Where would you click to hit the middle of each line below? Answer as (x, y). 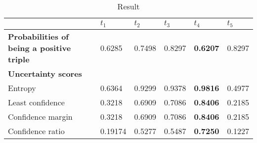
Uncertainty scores (45, 73)
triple (19, 59)
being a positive (40, 48)
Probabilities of (38, 36)
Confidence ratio (36, 131)
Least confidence (36, 102)
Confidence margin (40, 116)
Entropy (22, 88)
